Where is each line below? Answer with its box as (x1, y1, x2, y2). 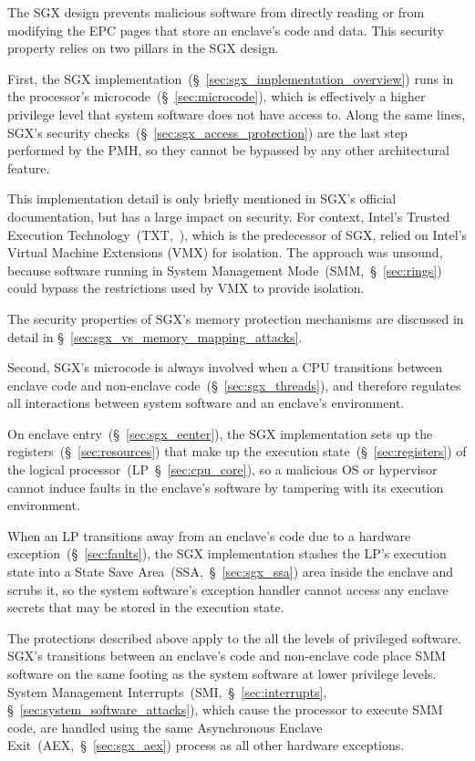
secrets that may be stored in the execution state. (7, 598, 284, 617)
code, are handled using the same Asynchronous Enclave (7, 717, 323, 736)
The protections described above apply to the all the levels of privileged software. (7, 628, 461, 647)
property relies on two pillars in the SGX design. (7, 38, 279, 57)
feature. (7, 158, 50, 177)
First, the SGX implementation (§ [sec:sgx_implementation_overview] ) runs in (7, 68, 454, 88)
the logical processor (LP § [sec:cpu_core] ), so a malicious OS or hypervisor (7, 460, 438, 479)
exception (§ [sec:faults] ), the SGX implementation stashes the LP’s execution (7, 544, 447, 563)
